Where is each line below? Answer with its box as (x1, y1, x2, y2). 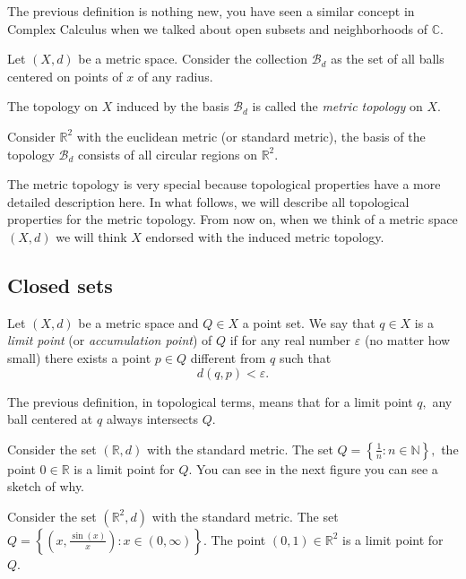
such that (279, 348, 332, 367)
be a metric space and (78, 313, 199, 332)
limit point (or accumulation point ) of (7, 331, 212, 350)
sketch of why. (7, 477, 85, 496)
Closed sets (7, 271, 113, 298)
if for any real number (229, 331, 351, 350)
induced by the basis (116, 97, 229, 116)
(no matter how (364, 331, 451, 350)
